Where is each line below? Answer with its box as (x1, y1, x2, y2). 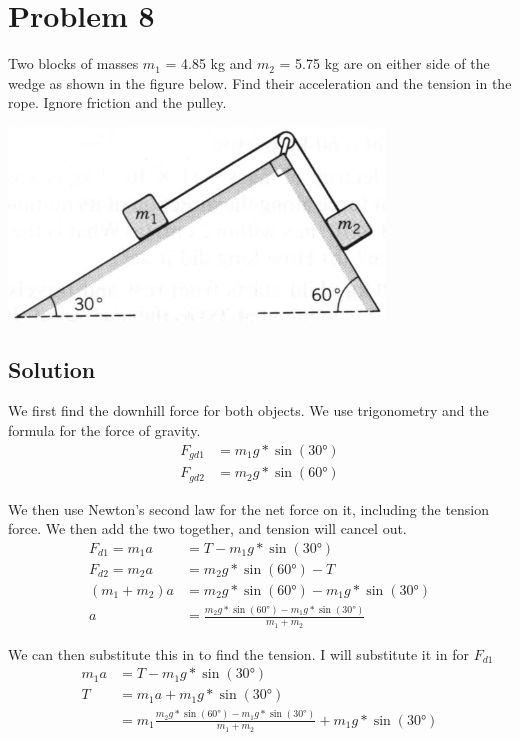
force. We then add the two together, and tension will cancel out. (8, 518, 407, 539)
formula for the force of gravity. (8, 420, 201, 441)
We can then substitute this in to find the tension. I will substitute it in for (8, 643, 469, 664)
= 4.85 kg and (165, 53, 253, 74)
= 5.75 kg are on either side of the (279, 53, 490, 74)
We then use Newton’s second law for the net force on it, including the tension (8, 498, 490, 519)
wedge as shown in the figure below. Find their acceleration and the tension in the (8, 72, 512, 93)
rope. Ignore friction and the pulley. (8, 92, 227, 113)
